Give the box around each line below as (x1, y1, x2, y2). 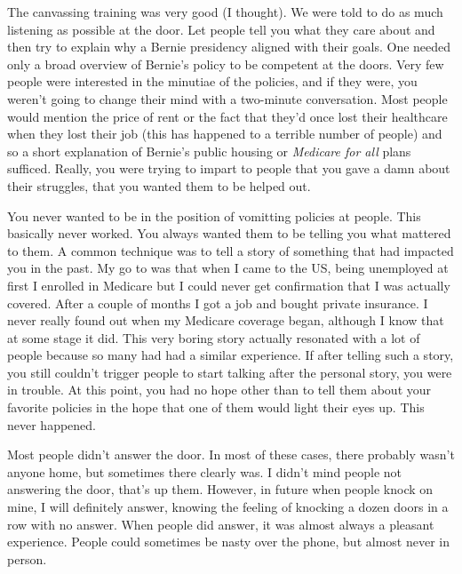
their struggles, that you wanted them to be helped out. (7, 176, 311, 195)
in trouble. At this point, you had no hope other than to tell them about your (7, 380, 432, 399)
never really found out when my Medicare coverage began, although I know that (7, 311, 444, 330)
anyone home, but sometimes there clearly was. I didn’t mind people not (7, 462, 402, 481)
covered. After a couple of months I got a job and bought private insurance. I (7, 293, 428, 312)
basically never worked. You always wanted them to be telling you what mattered (7, 224, 451, 243)
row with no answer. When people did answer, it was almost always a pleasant (7, 514, 434, 533)
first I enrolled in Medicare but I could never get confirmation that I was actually (7, 275, 450, 294)
